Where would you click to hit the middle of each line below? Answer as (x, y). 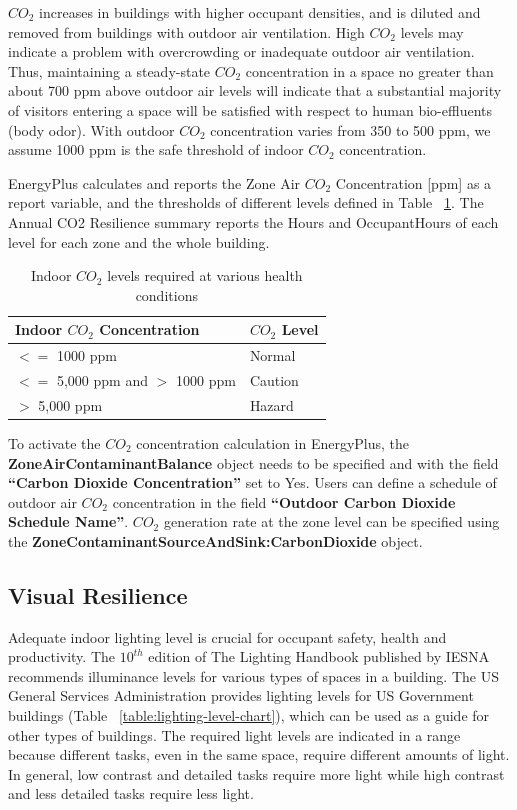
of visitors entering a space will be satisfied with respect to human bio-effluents (250, 109)
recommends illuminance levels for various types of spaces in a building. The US (253, 675)
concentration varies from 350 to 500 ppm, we (350, 129)
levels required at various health (205, 275)
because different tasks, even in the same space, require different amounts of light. (259, 754)
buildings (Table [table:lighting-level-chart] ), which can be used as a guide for (249, 715)
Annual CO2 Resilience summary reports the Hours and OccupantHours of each (253, 221)
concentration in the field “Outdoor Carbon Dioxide (284, 501)
